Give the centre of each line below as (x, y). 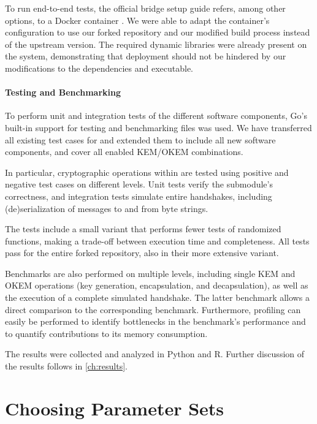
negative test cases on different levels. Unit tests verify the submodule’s (139, 184)
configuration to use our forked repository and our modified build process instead (158, 32)
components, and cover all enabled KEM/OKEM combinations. (124, 152)
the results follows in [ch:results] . (66, 366)
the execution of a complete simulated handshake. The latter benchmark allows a (157, 297)
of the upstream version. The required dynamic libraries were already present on (156, 44)
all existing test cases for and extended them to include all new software (140, 139)
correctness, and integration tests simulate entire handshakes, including (139, 196)
